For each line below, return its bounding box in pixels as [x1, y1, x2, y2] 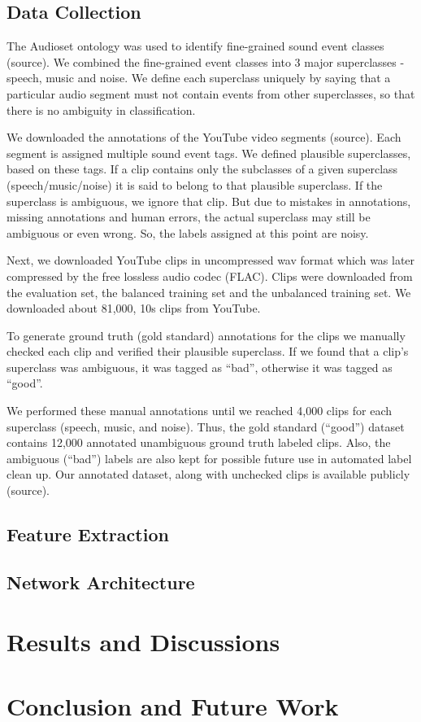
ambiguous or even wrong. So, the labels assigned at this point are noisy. [7, 224, 369, 241]
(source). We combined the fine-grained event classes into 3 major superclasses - [7, 53, 405, 70]
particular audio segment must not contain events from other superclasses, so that [7, 85, 415, 102]
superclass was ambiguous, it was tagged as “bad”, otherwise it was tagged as [7, 358, 393, 375]
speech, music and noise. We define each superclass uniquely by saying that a [7, 69, 391, 86]
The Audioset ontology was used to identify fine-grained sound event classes [7, 37, 384, 55]
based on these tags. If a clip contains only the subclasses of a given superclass [7, 160, 398, 177]
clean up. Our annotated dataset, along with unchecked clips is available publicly [7, 466, 410, 483]
